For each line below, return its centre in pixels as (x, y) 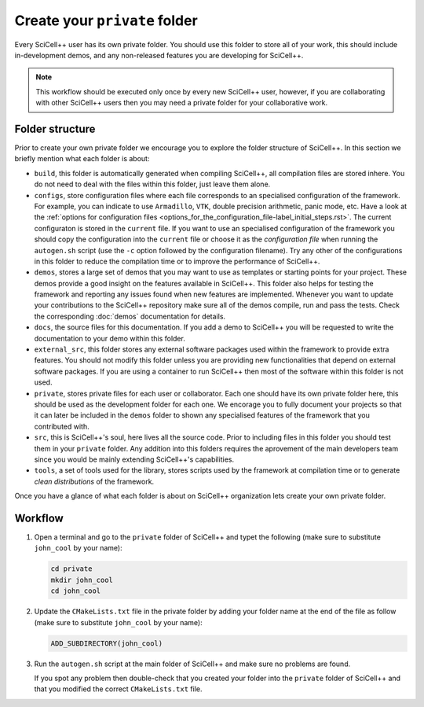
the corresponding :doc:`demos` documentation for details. (130, 316)
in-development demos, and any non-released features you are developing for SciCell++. (159, 55)
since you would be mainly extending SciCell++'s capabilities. (134, 459)
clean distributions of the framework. (94, 481)
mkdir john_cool (82, 580)
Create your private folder (106, 20)
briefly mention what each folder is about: (82, 159)
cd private (71, 569)
